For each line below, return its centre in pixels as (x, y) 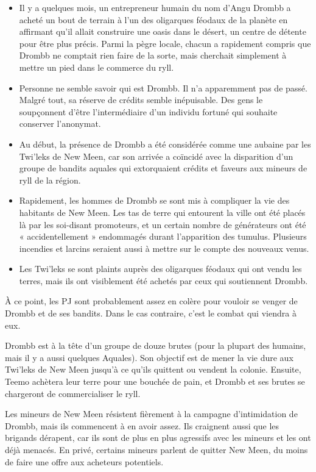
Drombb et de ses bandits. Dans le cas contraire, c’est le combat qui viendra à (151, 313)
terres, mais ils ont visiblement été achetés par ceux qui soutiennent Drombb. (163, 280)
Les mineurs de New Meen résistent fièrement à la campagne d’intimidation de (151, 414)
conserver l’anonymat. (60, 123)
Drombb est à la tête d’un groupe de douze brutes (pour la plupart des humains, (156, 345)
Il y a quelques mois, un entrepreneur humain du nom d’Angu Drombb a (155, 7)
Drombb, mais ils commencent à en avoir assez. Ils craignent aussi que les (142, 425)
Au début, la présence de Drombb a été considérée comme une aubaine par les (165, 144)
